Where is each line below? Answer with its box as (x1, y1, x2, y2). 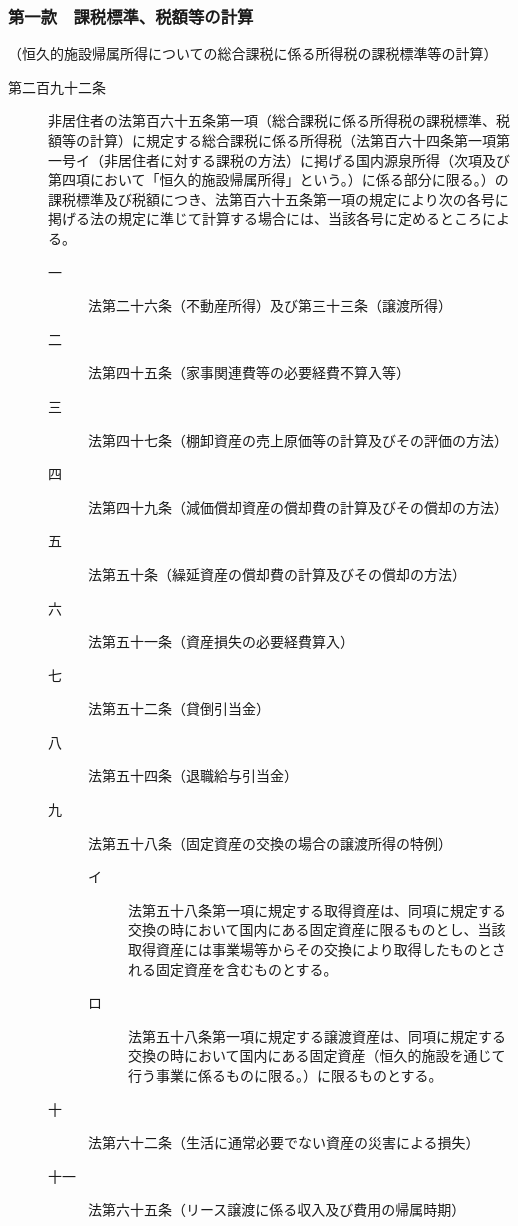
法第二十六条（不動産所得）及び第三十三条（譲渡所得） (88, 295, 452, 316)
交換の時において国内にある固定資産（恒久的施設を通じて (128, 1045, 506, 1066)
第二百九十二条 (8, 76, 106, 97)
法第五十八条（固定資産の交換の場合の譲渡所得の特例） (88, 832, 452, 853)
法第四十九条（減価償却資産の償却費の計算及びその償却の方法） (88, 496, 508, 517)
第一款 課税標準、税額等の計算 (8, 3, 254, 28)
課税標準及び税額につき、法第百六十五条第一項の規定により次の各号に (48, 188, 509, 209)
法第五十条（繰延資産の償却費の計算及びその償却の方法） (88, 563, 466, 584)
